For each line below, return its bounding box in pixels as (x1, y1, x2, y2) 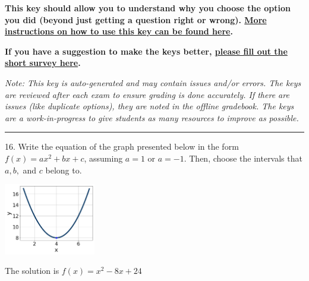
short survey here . (5, 56, 81, 69)
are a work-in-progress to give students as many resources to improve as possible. (5, 111, 299, 124)
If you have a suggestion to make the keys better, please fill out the (5, 45, 288, 57)
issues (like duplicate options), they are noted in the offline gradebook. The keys (5, 100, 294, 112)
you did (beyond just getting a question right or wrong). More (5, 13, 267, 26)
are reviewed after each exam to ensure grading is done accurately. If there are (5, 88, 289, 100)
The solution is (5, 264, 59, 277)
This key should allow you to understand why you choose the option (5, 2, 291, 14)
